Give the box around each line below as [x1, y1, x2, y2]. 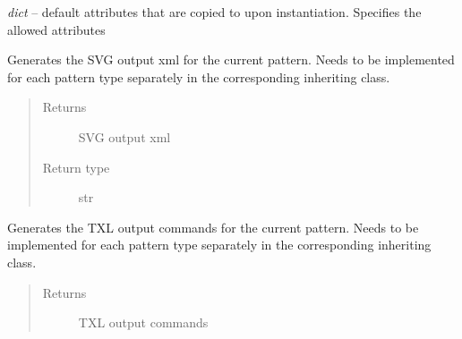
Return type [42, 157, 110, 176]
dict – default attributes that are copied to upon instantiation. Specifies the [7, 3, 422, 21]
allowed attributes [7, 20, 106, 38]
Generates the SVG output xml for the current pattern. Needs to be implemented [7, 50, 455, 69]
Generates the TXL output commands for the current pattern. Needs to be [7, 217, 419, 236]
